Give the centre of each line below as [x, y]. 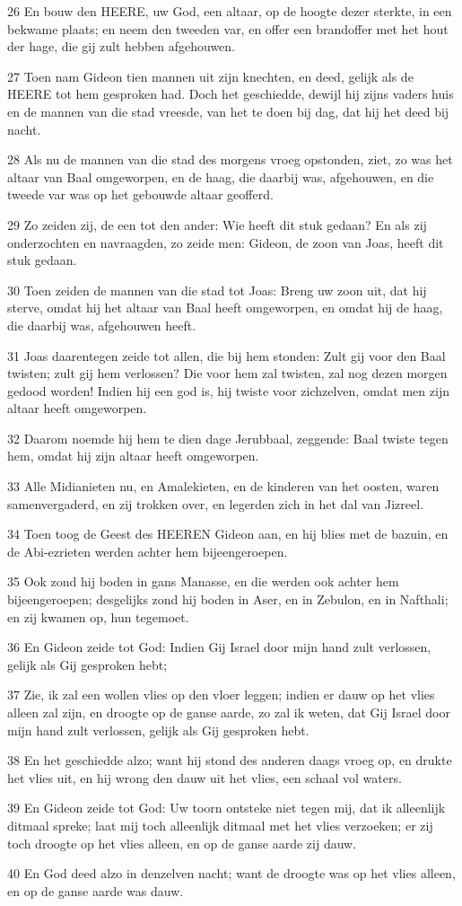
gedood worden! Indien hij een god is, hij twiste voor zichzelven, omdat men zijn [228, 390]
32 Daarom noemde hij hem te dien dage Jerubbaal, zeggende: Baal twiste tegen [228, 438]
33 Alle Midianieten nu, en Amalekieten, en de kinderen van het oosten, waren [223, 486]
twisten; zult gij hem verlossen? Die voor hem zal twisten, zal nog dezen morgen [227, 373]
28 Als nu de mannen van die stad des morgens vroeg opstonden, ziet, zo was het [230, 159]
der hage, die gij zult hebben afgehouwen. [122, 46]
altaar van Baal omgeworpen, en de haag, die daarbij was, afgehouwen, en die [221, 176]
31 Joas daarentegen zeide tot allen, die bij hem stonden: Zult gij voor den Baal [227, 355]
